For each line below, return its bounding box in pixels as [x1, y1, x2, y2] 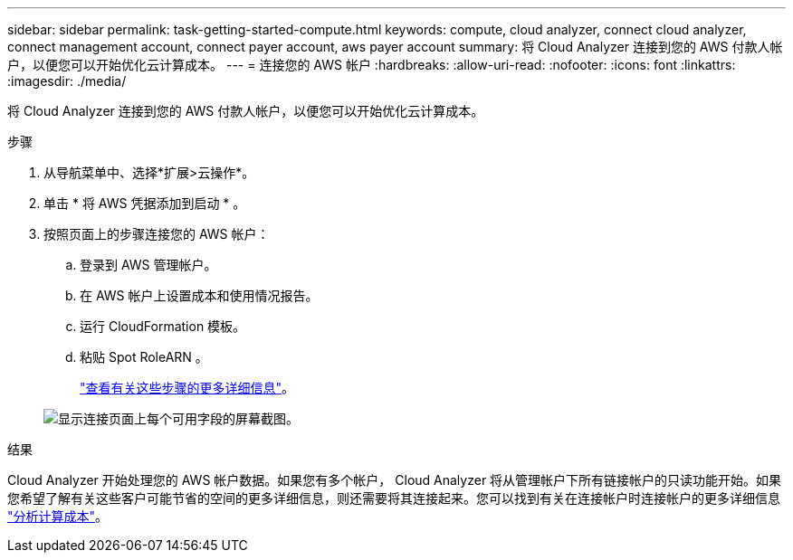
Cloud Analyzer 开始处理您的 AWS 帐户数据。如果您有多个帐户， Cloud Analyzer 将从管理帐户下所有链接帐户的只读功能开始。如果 [7, 472, 782, 488]
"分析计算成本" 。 [7, 508, 109, 524]
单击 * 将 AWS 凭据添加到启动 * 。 [43, 195, 246, 211]
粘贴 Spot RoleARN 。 [80, 349, 208, 365]
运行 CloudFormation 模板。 [80, 318, 246, 334]
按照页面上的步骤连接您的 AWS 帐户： [43, 226, 270, 242]
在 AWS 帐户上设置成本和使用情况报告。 [80, 288, 319, 303]
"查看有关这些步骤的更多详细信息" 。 [80, 380, 295, 395]
